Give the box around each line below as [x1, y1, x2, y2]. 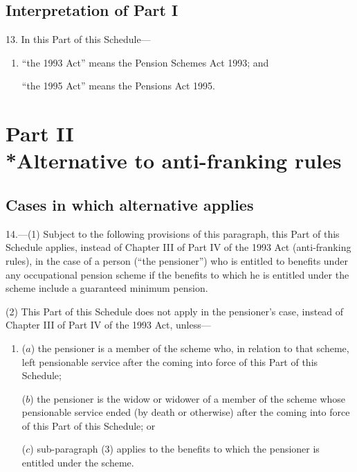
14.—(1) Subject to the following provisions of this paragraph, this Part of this [6, 226, 340, 241]
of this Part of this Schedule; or [21, 418, 156, 432]
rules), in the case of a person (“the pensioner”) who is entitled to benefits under [6, 253, 348, 268]
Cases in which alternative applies [6, 193, 254, 215]
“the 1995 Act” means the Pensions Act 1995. [21, 78, 215, 93]
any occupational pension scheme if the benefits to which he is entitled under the [6, 267, 349, 281]
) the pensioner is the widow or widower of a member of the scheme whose [30, 391, 346, 405]
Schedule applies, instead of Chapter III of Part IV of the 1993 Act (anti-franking [6, 240, 351, 254]
